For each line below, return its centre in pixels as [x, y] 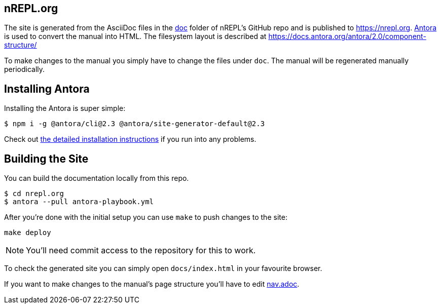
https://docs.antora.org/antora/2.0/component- [347, 36]
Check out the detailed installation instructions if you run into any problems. [130, 139]
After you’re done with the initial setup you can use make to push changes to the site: [146, 217]
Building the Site [46, 159]
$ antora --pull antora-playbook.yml [79, 202]
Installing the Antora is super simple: [65, 108]
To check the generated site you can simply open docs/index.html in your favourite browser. [163, 268]
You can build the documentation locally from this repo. [97, 178]
